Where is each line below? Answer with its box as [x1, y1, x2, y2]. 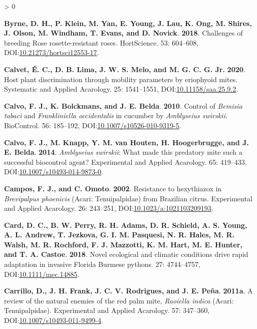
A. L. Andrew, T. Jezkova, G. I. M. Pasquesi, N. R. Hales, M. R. [4, 229, 235, 240]
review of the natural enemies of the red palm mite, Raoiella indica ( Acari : [4, 295, 234, 305]
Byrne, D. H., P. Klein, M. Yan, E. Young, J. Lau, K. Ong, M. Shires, [4, 18, 252, 28]
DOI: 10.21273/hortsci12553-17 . [4, 47, 99, 58]
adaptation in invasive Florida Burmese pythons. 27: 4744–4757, [4, 259, 200, 269]
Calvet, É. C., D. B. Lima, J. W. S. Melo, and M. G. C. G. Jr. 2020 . [4, 64, 245, 74]
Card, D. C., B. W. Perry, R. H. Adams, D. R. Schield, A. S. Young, [4, 219, 247, 230]
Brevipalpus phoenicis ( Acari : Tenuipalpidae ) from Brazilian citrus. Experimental [4, 193, 252, 203]
